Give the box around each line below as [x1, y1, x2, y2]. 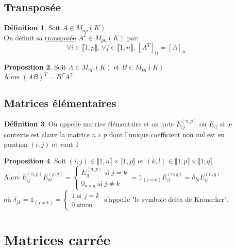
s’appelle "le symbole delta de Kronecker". [104, 194, 229, 204]
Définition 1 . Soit [4, 22, 60, 33]
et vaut [52, 139, 73, 149]
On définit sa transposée [4, 32, 76, 42]
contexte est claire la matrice [4, 129, 90, 140]
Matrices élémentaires [4, 95, 117, 110]
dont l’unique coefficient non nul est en [109, 129, 225, 140]
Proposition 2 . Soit [4, 61, 66, 71]
